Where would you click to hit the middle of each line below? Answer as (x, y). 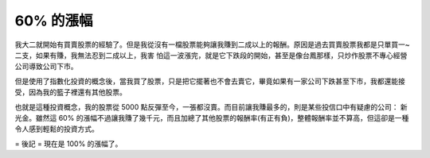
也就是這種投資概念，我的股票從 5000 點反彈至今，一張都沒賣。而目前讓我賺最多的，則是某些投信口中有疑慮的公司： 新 (211, 106)
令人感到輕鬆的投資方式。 (57, 129)
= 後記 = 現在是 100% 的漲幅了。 (68, 144)
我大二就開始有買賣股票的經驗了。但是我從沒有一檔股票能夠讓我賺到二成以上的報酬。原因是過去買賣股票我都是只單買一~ (212, 44)
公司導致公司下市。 (46, 67)
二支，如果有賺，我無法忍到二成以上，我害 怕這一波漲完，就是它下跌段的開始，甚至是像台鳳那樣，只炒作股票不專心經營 (211, 55)
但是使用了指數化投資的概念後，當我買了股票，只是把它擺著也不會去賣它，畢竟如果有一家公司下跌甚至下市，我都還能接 (210, 81)
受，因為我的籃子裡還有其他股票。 (70, 92)
